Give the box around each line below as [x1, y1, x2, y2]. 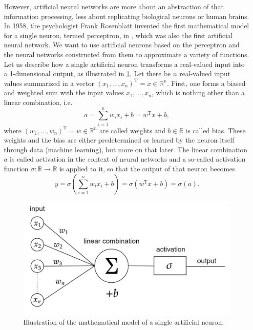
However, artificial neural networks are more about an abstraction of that [4, 1, 224, 11]
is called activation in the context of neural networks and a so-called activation [10, 154, 246, 164]
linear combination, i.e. [4, 97, 73, 107]
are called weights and [99, 125, 166, 135]
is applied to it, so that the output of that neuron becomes [59, 164, 235, 174]
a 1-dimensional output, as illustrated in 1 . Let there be [4, 68, 171, 79]
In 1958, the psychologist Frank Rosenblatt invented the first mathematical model [4, 21, 249, 31]
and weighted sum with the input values [4, 87, 124, 98]
